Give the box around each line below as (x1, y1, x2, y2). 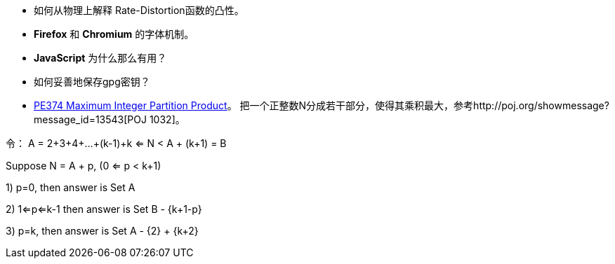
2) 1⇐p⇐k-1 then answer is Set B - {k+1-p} (6, 203, 202, 215)
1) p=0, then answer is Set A (6, 181, 135, 193)
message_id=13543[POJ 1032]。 (34, 113, 185, 125)
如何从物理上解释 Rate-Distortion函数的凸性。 (34, 4, 244, 16)
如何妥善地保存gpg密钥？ (34, 76, 150, 88)
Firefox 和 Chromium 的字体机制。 (34, 28, 194, 40)
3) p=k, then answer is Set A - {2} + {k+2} (6, 225, 199, 237)
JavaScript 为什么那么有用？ (34, 52, 167, 64)
